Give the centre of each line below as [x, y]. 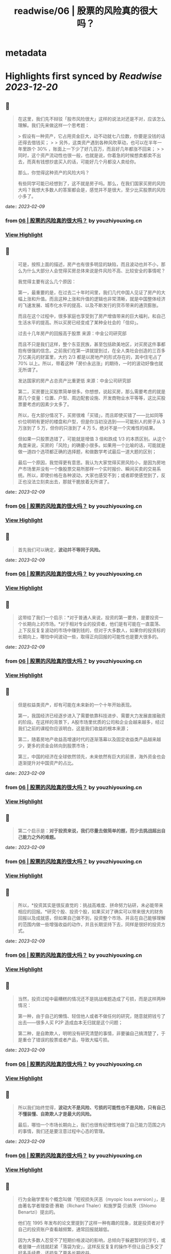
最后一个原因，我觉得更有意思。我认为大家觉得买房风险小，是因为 [87, 462]
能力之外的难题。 [40, 837]
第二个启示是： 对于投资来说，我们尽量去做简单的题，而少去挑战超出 [89, 831]
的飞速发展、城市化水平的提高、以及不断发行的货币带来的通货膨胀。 [89, 305]
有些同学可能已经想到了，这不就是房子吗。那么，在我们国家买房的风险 [92, 184]
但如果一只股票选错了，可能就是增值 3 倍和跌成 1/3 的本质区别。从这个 [92, 439]
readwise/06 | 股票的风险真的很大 [86, 11]
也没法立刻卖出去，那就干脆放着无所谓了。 [67, 481]
